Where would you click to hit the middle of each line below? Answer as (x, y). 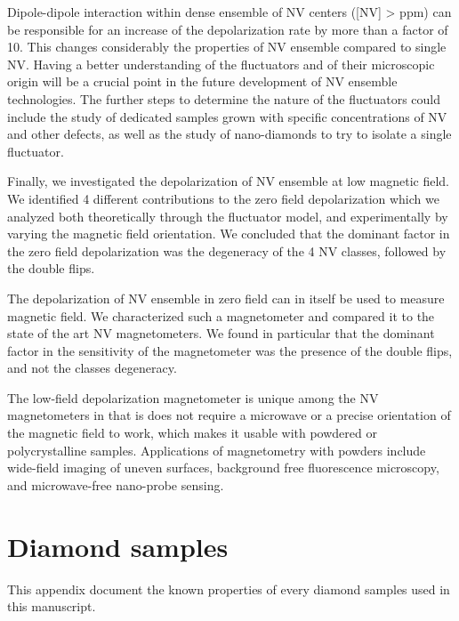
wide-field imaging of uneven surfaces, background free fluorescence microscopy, (223, 468)
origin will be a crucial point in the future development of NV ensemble (202, 81)
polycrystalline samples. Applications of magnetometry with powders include (217, 450)
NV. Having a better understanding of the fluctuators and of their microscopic (221, 64)
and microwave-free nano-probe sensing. (116, 484)
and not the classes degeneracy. (92, 368)
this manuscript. (52, 606)
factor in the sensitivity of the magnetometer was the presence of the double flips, (230, 350)
